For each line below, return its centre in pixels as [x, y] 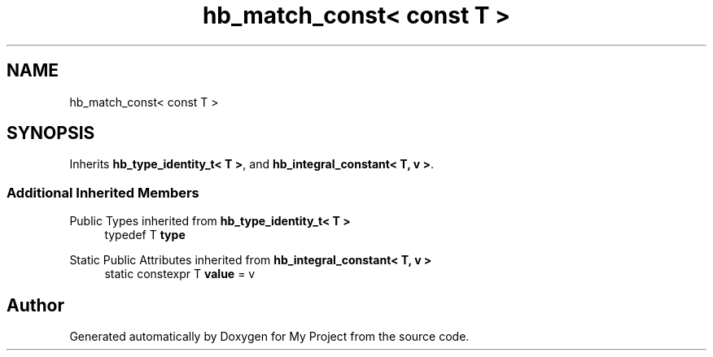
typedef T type [145, 235]
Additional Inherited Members [103, 192]
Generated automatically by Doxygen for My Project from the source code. [269, 337]
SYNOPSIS [51, 133]
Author [35, 305]
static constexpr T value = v [180, 274]
